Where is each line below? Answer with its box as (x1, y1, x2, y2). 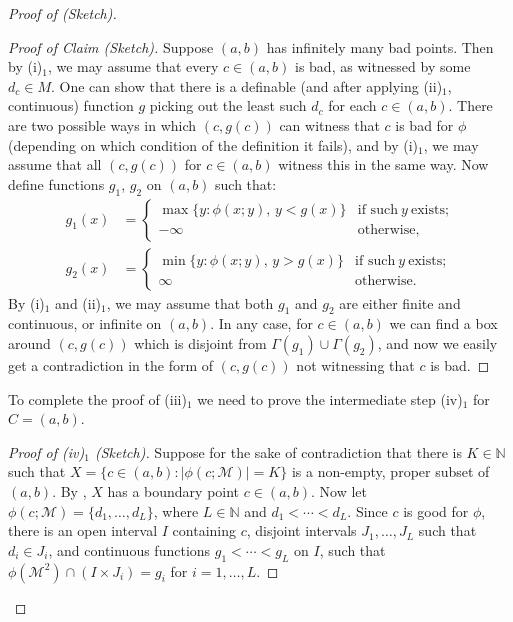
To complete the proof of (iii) (8, 388, 187, 409)
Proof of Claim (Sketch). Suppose (8, 36, 214, 57)
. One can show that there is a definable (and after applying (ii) (51, 75, 443, 96)
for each (328, 95, 377, 116)
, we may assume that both (106, 292, 274, 313)
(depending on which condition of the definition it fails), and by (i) (8, 134, 419, 155)
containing (172, 520, 237, 541)
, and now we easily (377, 333, 498, 353)
